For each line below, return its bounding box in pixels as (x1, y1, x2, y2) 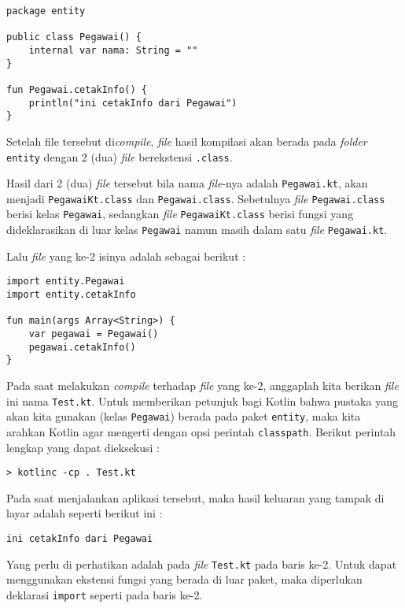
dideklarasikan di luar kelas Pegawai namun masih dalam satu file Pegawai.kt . (6, 221, 388, 238)
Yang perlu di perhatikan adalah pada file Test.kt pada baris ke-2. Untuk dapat (6, 555, 397, 572)
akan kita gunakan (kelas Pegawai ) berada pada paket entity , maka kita (6, 408, 361, 424)
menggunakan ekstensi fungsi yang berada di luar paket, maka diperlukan (6, 571, 363, 588)
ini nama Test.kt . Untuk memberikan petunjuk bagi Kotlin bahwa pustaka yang (6, 392, 398, 409)
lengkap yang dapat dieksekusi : (6, 439, 160, 455)
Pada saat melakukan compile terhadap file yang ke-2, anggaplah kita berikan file (6, 376, 399, 393)
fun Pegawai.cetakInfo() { (6, 83, 147, 95)
